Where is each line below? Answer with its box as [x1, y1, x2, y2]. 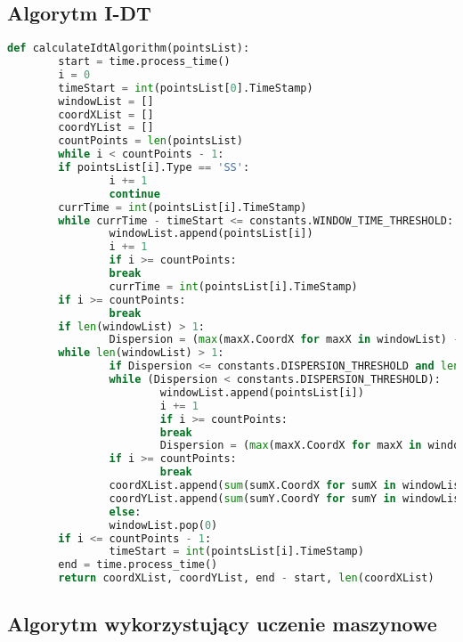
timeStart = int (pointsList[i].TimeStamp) [109, 545, 364, 558]
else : [109, 505, 142, 518]
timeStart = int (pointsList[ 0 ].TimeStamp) [58, 81, 313, 94]
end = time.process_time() [58, 558, 218, 572]
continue [109, 187, 160, 200]
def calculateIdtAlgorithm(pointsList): [7, 42, 250, 55]
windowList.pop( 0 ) [109, 518, 218, 532]
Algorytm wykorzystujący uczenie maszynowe [7, 610, 437, 638]
